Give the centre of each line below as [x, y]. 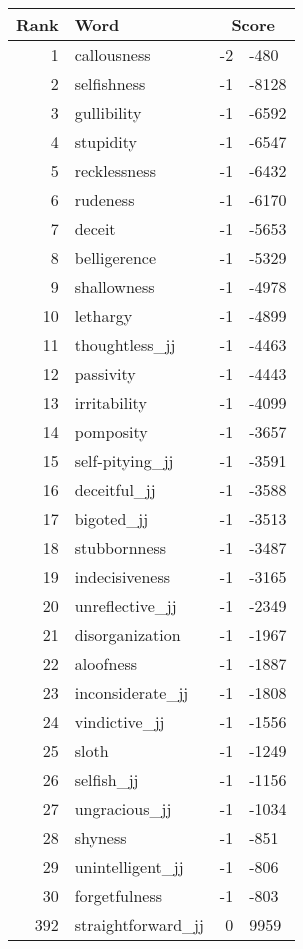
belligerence [115, 257]
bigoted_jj [111, 518]
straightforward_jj [139, 924]
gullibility [108, 112]
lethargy [103, 315]
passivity [105, 373]
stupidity [106, 141]
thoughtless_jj [125, 344]
